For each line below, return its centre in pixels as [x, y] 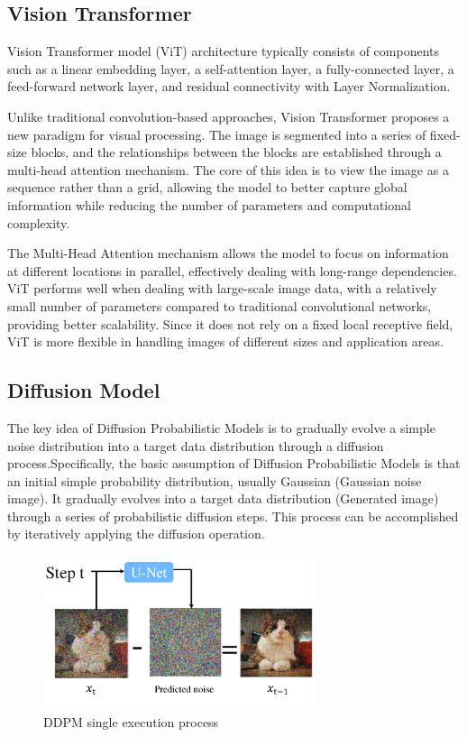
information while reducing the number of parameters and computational [209, 204]
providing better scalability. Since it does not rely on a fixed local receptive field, [230, 323]
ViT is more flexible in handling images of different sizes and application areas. [225, 341]
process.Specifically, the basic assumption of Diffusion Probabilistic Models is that [234, 463]
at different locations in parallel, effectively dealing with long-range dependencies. [232, 270]
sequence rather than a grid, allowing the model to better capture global [207, 187]
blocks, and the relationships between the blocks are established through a [236, 152]
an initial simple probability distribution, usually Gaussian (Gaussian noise [215, 480]
